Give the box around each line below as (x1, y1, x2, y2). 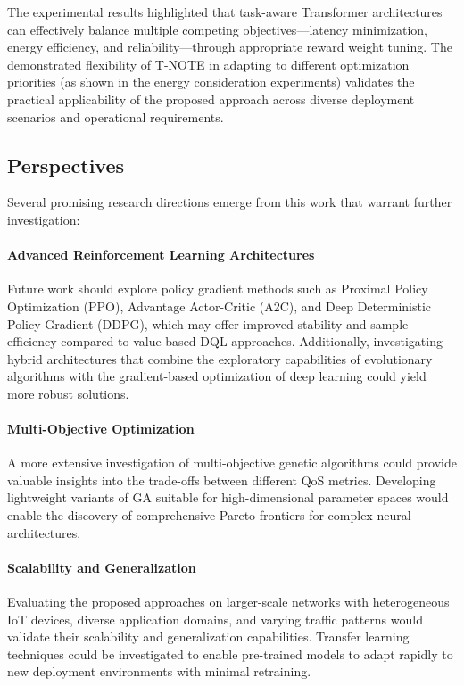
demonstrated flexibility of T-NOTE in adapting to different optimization (7, 54, 410, 73)
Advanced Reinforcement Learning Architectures (7, 245, 315, 264)
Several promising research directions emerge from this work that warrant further (7, 193, 452, 211)
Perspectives (7, 151, 125, 178)
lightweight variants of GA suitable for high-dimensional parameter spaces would (7, 488, 449, 507)
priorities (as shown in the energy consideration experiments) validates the (7, 72, 415, 91)
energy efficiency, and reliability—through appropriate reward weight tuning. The (7, 37, 452, 56)
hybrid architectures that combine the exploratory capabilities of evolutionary (7, 349, 433, 368)
